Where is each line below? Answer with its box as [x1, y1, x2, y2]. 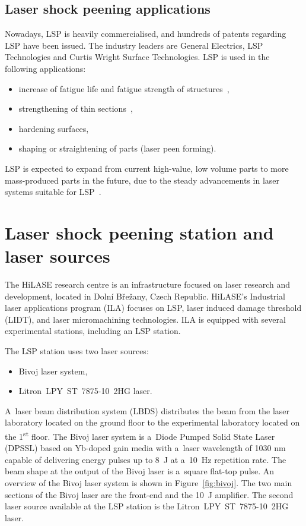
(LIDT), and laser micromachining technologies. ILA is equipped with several [5, 313, 286, 325]
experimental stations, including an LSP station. [5, 325, 181, 337]
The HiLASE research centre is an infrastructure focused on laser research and [5, 278, 291, 291]
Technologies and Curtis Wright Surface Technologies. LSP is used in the [5, 51, 270, 63]
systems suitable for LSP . [5, 185, 101, 198]
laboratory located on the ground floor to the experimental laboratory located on [5, 416, 300, 429]
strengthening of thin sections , [18, 102, 133, 115]
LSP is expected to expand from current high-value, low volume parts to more [5, 162, 289, 174]
